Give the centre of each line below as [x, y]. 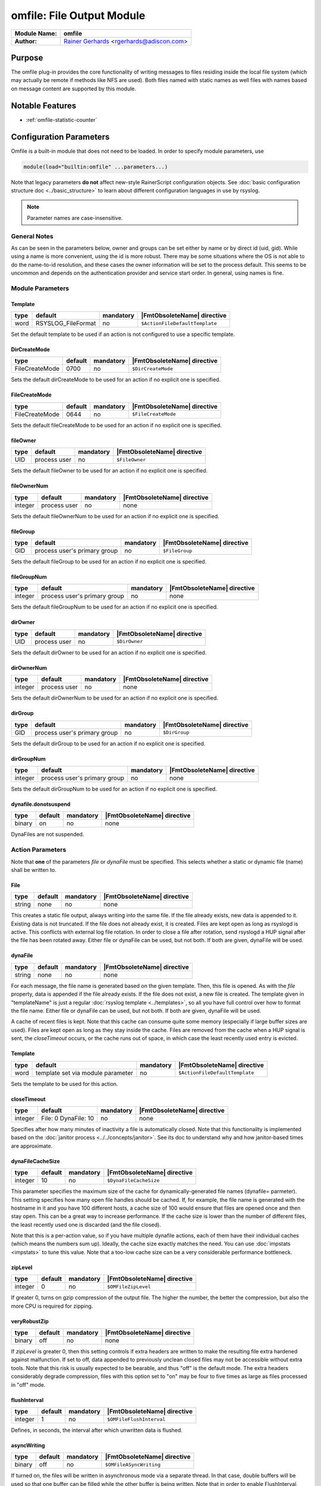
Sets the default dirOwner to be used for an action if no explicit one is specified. [109, 652]
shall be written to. [34, 870]
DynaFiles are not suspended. [48, 835]
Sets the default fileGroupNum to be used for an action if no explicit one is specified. [114, 607]
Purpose [27, 57]
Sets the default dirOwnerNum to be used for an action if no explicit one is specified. [115, 698]
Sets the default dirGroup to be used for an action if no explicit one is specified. [108, 744]
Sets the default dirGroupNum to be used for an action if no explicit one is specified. [114, 789]
